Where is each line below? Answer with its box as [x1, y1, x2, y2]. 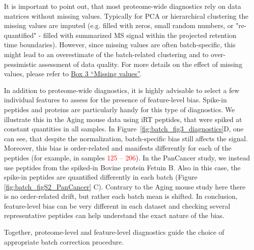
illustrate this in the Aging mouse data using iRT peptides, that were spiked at [4, 114, 242, 124]
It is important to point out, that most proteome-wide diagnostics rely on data [4, 1, 241, 11]
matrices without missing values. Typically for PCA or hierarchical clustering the [4, 10, 249, 21]
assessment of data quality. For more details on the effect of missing [38, 59, 243, 69]
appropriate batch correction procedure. [4, 236, 124, 247]
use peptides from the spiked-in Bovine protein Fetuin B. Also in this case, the [4, 162, 241, 172]
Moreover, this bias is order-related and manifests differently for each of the [4, 143, 232, 153]
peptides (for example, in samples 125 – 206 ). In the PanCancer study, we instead [4, 152, 250, 162]
